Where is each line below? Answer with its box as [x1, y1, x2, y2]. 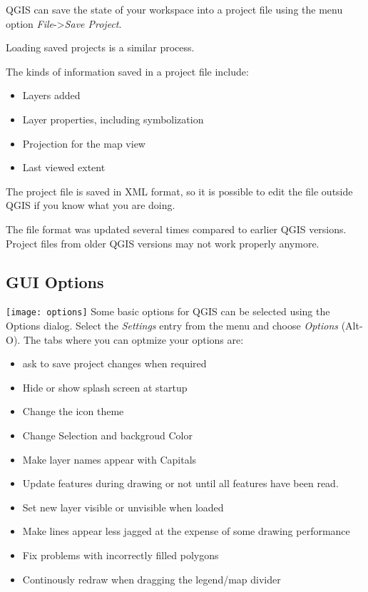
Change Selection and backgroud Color [22, 427, 193, 442]
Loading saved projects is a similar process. [6, 40, 195, 55]
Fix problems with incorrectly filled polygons [22, 547, 219, 562]
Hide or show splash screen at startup [22, 379, 188, 394]
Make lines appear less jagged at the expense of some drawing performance [22, 524, 350, 539]
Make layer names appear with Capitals [22, 451, 197, 466]
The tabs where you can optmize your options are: [23, 332, 244, 347]
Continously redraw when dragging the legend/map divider [22, 571, 281, 586]
